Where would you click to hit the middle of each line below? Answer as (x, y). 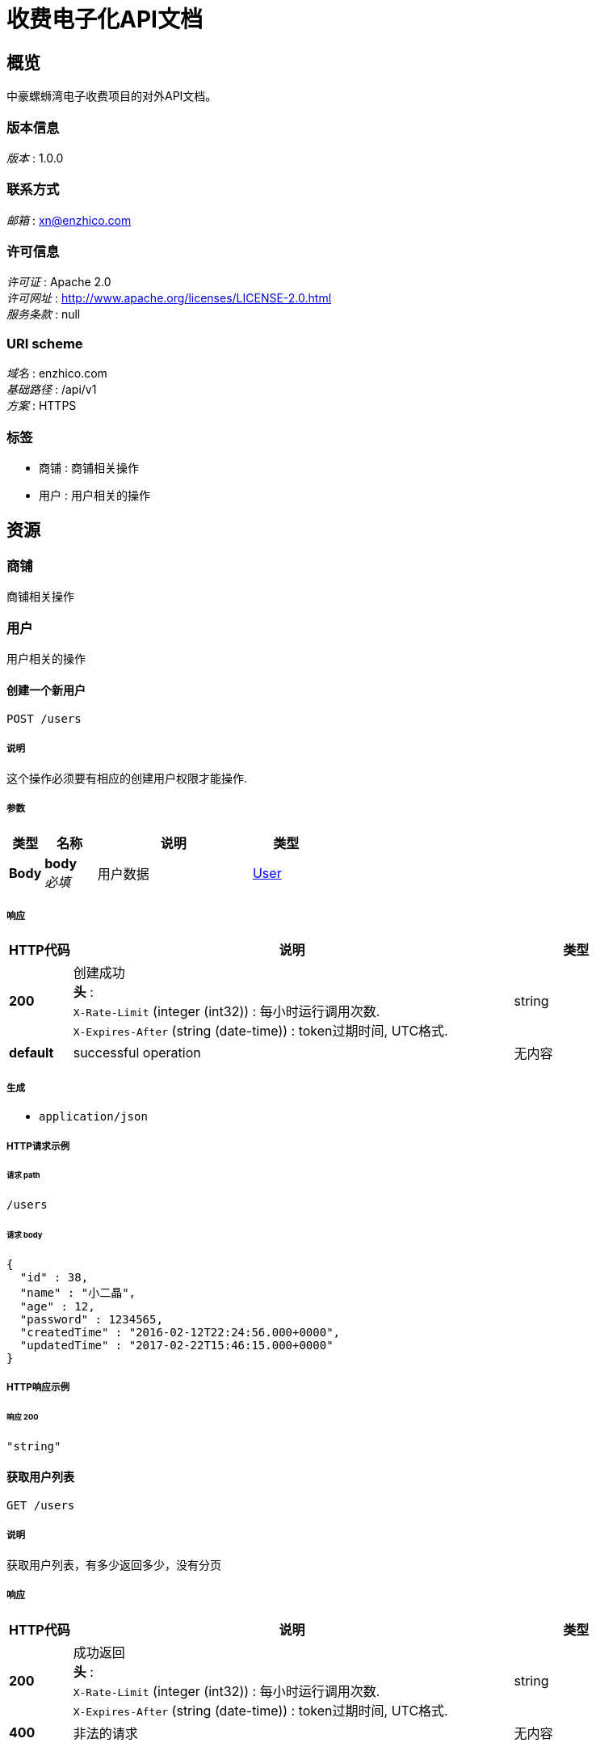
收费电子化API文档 (105, 19)
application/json (93, 1117)
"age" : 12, (57, 1306)
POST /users (44, 719)
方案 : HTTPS (42, 406)
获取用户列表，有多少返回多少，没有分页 (114, 1565)
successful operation (137, 1053)
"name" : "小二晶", (78, 1293)
